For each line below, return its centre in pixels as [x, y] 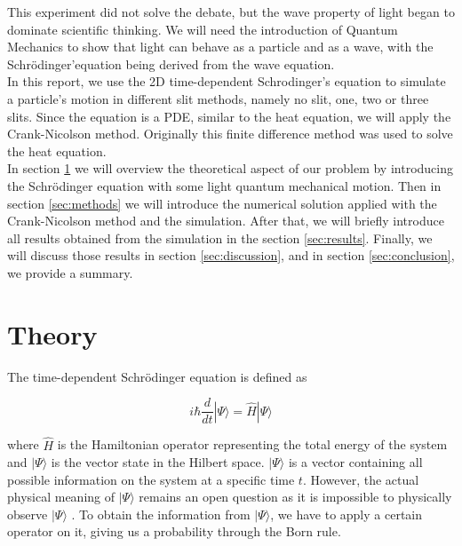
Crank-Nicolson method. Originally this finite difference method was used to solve [230, 134]
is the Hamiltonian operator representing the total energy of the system [252, 444]
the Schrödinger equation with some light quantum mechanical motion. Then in [224, 185]
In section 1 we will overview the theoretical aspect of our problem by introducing [230, 168]
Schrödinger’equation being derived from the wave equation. [171, 63]
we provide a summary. [70, 272]
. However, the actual [361, 479]
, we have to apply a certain [346, 514]
